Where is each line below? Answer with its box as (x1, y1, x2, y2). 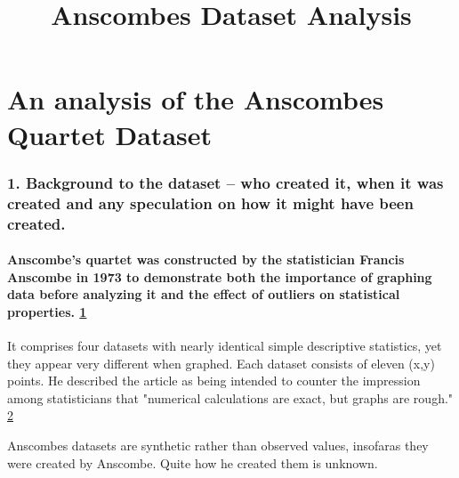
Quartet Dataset (7, 116, 213, 152)
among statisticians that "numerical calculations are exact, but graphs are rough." (7, 388, 454, 407)
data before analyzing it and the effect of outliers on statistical (7, 285, 400, 304)
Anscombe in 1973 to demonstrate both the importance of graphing (7, 267, 432, 286)
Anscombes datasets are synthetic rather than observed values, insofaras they (7, 435, 429, 454)
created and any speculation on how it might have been (7, 191, 414, 214)
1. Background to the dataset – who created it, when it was (7, 171, 444, 193)
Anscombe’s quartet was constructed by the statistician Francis (7, 250, 405, 269)
